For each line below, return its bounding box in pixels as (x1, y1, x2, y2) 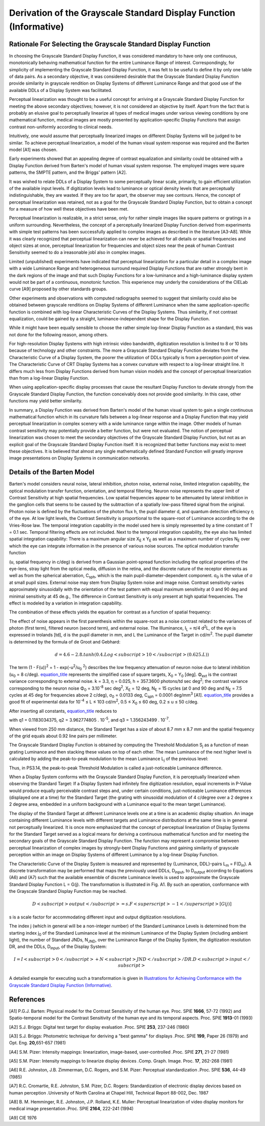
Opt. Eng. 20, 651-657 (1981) (9, 1040, 66, 1046)
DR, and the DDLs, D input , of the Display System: (9, 943, 107, 951)
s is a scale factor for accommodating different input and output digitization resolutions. (9, 914, 186, 920)
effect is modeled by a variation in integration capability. (9, 600, 123, 606)
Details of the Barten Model (9, 468, 95, 477)
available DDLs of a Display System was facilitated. (9, 87, 112, 93)
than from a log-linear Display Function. (9, 375, 89, 381)
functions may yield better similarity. (9, 398, 83, 404)
